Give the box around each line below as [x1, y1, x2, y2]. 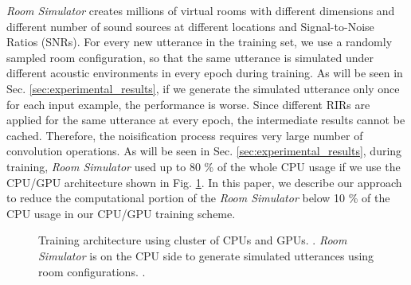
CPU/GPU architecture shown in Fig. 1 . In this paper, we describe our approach [6, 174, 402, 190]
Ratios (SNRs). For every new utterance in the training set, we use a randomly [6, 33, 393, 50]
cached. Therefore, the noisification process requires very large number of [6, 127, 363, 143]
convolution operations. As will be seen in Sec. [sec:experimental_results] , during [6, 142, 402, 159]
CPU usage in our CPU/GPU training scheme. [6, 205, 236, 221]
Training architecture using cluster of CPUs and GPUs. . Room [38, 232, 347, 248]
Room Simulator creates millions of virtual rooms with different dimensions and [6, 2, 395, 18]
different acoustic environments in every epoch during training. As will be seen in [6, 64, 403, 81]
